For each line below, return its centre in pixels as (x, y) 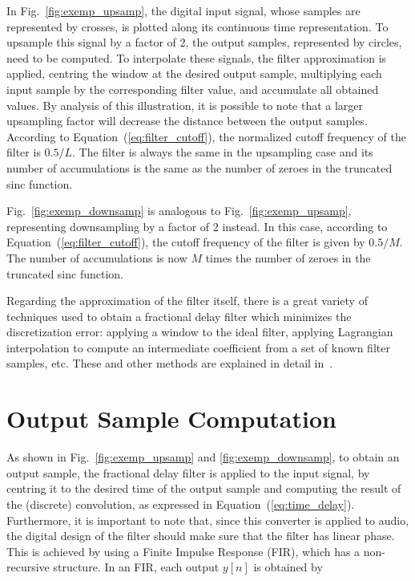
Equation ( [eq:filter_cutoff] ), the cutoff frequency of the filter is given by (186, 242)
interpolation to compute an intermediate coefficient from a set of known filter (198, 347)
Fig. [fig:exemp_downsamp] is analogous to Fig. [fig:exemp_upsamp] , (179, 211)
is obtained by (288, 567)
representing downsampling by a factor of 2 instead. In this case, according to (197, 226)
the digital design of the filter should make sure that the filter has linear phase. (201, 536)
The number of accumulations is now (97, 257)
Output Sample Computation (171, 418)
